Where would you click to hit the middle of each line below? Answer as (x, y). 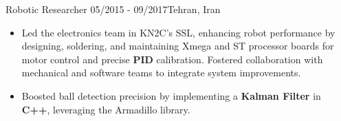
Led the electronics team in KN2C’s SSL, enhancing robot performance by (178, 32)
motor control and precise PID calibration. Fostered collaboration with (172, 59)
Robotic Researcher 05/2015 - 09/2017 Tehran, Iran (113, 9)
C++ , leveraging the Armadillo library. (106, 109)
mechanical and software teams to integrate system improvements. (161, 73)
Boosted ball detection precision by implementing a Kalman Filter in (171, 95)
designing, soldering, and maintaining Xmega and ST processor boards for (178, 46)
